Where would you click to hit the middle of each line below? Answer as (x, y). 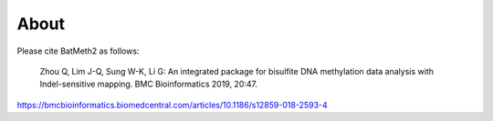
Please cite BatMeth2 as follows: (78, 51)
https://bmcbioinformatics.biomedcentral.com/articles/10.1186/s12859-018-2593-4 (172, 105)
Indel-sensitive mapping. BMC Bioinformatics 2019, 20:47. (149, 84)
